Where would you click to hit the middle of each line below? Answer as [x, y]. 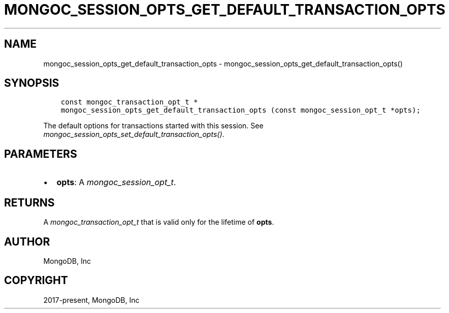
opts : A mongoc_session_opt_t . [116, 182]
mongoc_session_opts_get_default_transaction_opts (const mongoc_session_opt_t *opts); [240, 110]
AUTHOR [27, 241]
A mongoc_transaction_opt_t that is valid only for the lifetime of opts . [159, 222]
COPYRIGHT [36, 281]
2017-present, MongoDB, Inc [91, 300]
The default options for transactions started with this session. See [153, 126]
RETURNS [29, 202]
